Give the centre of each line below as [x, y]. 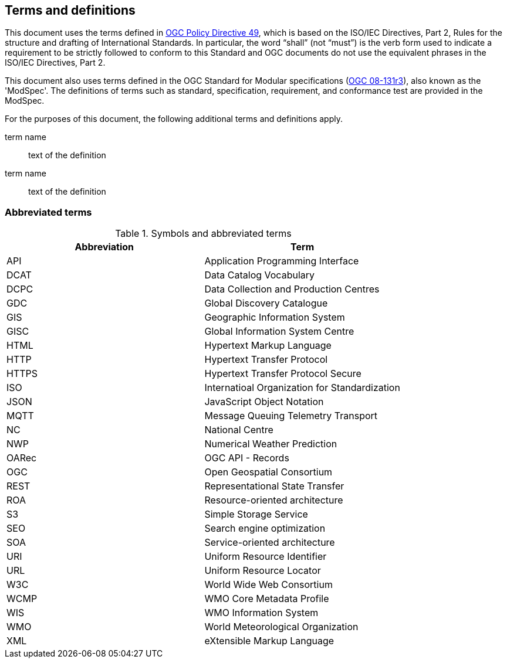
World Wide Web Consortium [268, 585]
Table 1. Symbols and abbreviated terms [203, 234]
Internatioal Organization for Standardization [302, 388]
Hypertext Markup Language [268, 346]
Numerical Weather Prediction [271, 444]
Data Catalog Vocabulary [260, 275]
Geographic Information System [275, 317]
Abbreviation [104, 247]
